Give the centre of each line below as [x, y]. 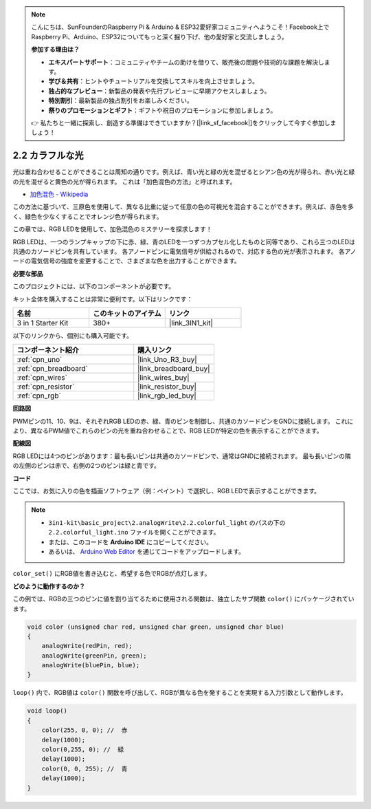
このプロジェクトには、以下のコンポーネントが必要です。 [94, 286]
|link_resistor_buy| [167, 387]
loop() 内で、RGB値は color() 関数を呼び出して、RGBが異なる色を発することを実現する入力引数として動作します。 [180, 693]
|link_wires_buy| [164, 378]
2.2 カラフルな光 [48, 156]
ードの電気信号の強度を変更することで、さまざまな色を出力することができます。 [126, 261]
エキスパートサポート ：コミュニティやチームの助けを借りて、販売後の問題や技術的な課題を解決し [186, 62]
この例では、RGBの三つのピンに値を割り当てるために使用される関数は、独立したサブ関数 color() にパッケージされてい [183, 599]
